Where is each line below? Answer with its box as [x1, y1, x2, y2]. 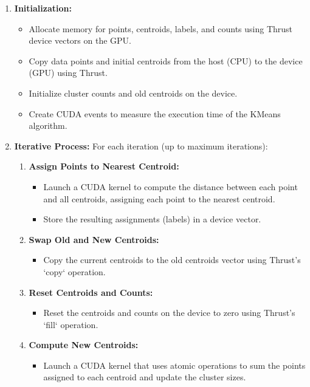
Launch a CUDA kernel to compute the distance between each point [43, 180, 298, 193]
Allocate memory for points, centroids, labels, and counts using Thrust [29, 22, 293, 35]
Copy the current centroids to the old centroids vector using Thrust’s [43, 253, 301, 266]
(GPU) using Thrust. [29, 66, 108, 79]
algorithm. [29, 119, 67, 132]
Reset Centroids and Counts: [29, 286, 153, 298]
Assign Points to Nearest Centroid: [29, 160, 179, 173]
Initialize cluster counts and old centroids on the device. [29, 86, 238, 99]
